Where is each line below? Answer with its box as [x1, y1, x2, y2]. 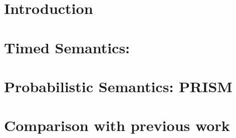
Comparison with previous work [4, 115, 230, 136]
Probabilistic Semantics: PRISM [4, 76, 232, 96]
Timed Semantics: [4, 37, 130, 57]
